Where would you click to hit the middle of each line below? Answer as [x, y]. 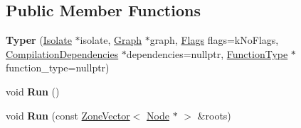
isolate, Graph [111, 40]
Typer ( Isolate [39, 40]
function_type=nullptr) [58, 68]
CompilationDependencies [62, 53]
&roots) [214, 115]
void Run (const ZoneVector [68, 115]
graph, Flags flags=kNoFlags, [214, 40]
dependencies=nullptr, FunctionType [207, 53]
